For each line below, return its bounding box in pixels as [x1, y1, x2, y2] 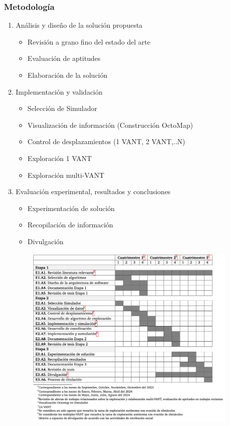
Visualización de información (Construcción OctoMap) [27, 119, 193, 130]
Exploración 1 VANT [27, 153, 92, 163]
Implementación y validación [15, 86, 103, 97]
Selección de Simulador [27, 103, 98, 113]
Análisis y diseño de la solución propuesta [15, 20, 143, 30]
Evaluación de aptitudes [27, 53, 101, 63]
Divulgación [27, 236, 64, 246]
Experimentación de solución [27, 203, 115, 213]
